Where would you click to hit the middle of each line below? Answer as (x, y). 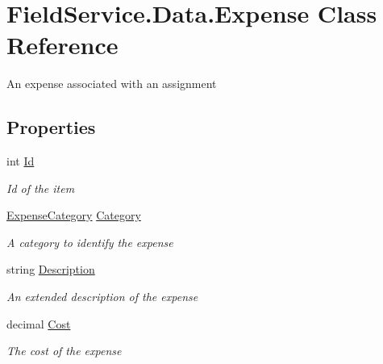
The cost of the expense (64, 351)
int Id (21, 161)
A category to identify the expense (90, 242)
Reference (62, 45)
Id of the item (41, 188)
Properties (51, 127)
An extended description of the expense (102, 297)
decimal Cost (39, 323)
